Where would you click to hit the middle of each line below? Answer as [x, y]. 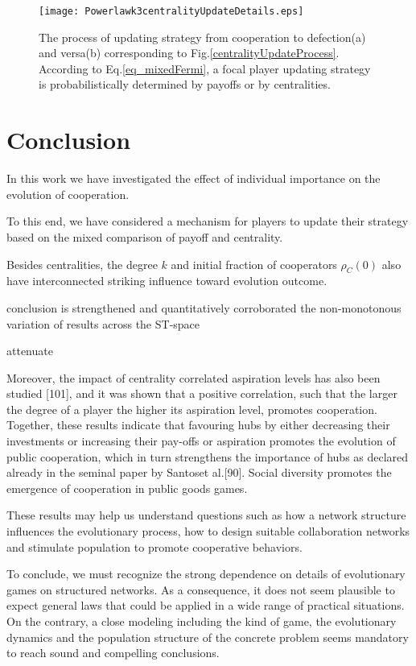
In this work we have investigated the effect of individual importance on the [194, 178]
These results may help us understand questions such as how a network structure [206, 515]
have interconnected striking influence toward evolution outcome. [167, 281]
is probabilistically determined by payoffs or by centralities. [185, 84]
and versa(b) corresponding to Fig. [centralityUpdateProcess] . [189, 53]
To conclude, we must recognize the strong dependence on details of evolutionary [206, 574]
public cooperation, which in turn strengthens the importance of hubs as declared [208, 456]
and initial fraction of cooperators [254, 264]
